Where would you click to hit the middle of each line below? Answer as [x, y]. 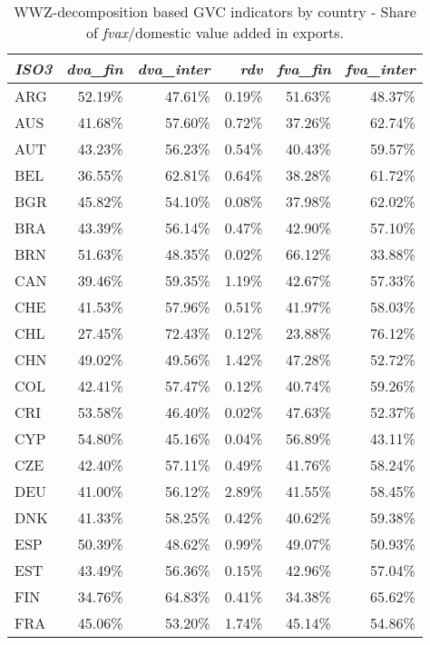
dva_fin [95, 69]
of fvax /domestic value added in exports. [215, 32]
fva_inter [380, 69]
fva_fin [304, 69]
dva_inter [174, 69]
